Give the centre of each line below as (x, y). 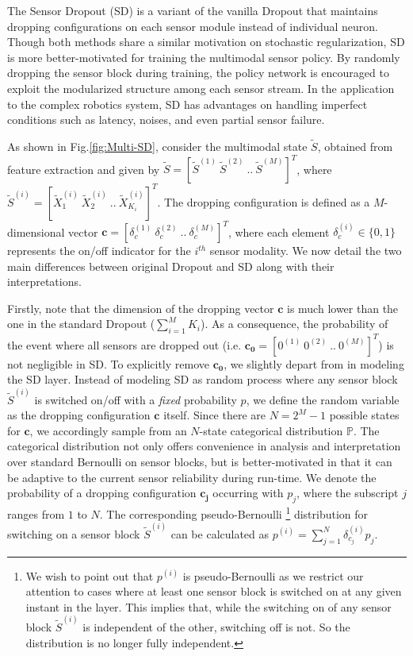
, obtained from (355, 146)
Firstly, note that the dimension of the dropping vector (141, 308)
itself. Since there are (215, 415)
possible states (364, 415)
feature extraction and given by (84, 169)
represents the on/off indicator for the (99, 251)
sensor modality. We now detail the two (306, 251)
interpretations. (44, 282)
